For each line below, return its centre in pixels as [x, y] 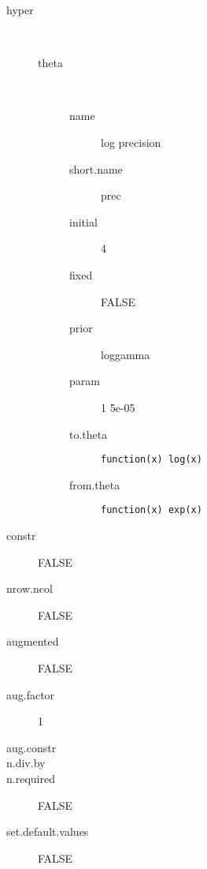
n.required [31, 778]
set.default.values [48, 832]
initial [83, 221]
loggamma [126, 354]
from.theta [95, 484]
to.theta [89, 434]
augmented [33, 641]
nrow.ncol [30, 588]
